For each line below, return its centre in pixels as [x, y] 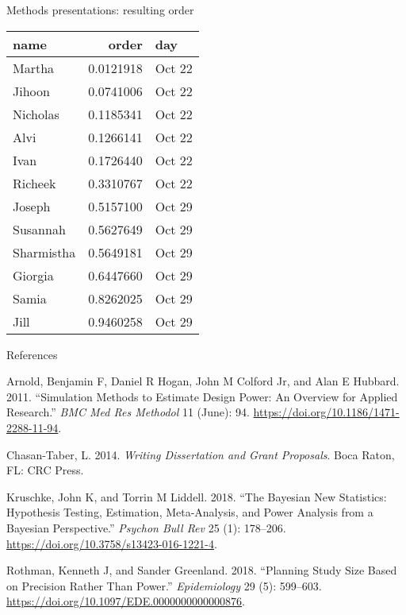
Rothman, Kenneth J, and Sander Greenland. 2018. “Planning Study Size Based [202, 570]
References [32, 354]
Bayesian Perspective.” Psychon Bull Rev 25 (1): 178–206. [146, 527]
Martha [34, 68]
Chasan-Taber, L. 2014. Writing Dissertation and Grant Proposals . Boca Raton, [201, 454]
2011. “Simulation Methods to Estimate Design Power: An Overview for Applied [202, 396]
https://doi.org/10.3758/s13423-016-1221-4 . [112, 543]
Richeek [34, 183]
